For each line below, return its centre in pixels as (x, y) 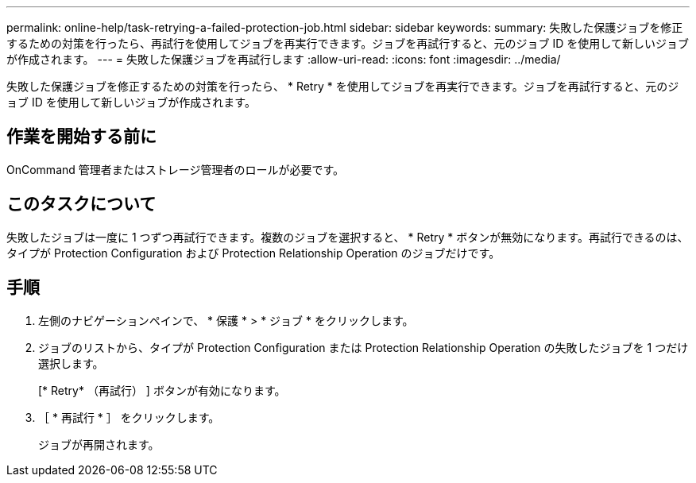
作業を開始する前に (81, 137)
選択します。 (71, 363)
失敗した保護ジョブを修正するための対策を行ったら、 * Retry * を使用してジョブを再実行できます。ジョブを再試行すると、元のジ (343, 86)
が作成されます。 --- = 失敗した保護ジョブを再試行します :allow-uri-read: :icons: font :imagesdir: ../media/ (284, 59)
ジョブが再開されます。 (99, 444)
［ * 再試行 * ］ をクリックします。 (129, 417)
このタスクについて (81, 204)
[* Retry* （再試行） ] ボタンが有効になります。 (162, 390)
